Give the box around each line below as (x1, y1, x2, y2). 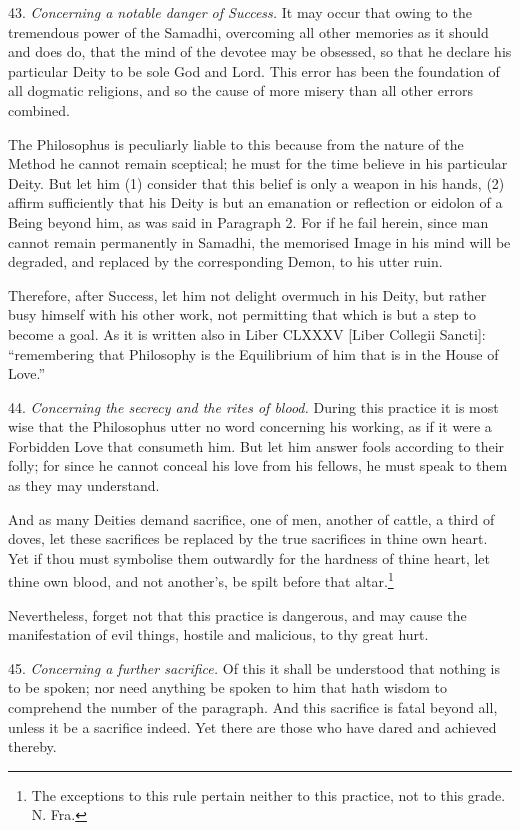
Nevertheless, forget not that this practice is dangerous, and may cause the (8, 604, 467, 625)
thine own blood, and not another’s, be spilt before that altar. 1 (8, 568, 394, 592)
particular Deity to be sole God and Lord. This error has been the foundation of (8, 60, 500, 81)
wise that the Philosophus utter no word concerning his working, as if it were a (8, 416, 492, 437)
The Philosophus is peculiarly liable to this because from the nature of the (8, 133, 464, 154)
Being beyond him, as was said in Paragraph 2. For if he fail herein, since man (8, 211, 489, 232)
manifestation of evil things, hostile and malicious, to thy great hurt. (8, 624, 429, 645)
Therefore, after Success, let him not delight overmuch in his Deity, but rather (8, 284, 487, 305)
